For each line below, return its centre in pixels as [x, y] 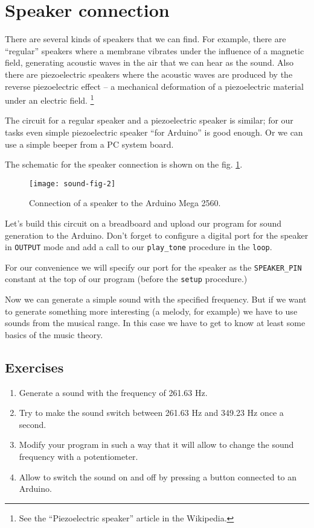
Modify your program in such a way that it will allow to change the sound [156, 445]
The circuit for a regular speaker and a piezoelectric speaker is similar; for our [149, 120]
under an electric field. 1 [50, 99]
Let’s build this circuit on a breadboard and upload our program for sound [143, 223]
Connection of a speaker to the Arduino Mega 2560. [125, 203]
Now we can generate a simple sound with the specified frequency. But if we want [156, 299]
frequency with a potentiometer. [78, 457]
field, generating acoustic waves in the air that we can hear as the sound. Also [149, 62]
